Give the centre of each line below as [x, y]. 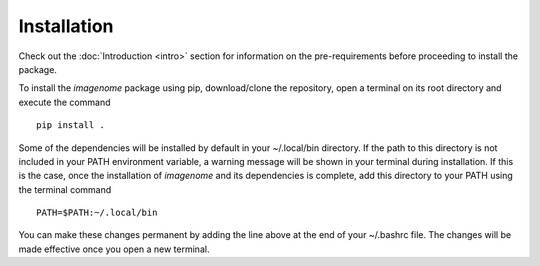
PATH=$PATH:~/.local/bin [97, 213]
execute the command [64, 102]
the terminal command [65, 189]
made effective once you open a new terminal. [114, 249]
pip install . [70, 125]
